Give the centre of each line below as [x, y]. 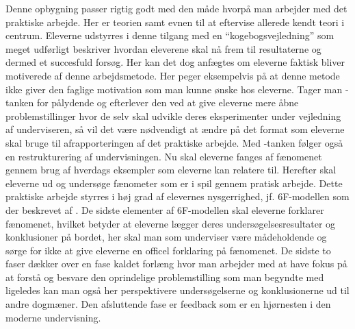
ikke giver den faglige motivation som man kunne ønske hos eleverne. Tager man [174, 89]
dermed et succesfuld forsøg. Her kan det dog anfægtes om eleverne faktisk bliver [175, 62]
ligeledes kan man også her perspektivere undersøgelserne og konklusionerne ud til [177, 290]
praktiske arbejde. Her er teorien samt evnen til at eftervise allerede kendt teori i [175, 22]
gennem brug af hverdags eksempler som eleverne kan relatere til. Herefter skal [171, 170]
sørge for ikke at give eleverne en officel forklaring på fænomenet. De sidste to [168, 250]
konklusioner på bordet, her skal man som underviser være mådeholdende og [166, 237]
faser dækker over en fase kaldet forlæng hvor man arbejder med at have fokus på [176, 264]
